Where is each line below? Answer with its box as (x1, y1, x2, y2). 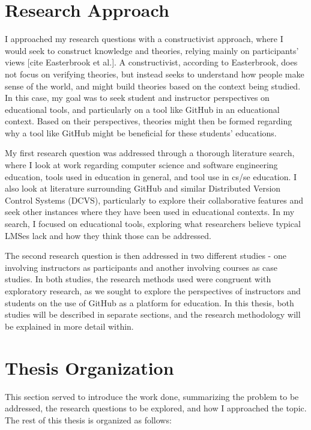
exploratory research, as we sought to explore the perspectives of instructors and (5, 285, 301, 297)
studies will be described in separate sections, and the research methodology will (5, 308, 301, 321)
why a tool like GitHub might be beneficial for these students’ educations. (5, 126, 277, 139)
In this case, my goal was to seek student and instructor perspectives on (5, 91, 270, 104)
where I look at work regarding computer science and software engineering (5, 159, 278, 171)
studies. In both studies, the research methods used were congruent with (5, 273, 271, 285)
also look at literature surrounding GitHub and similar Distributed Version (5, 182, 281, 195)
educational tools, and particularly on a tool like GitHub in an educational (5, 103, 280, 115)
